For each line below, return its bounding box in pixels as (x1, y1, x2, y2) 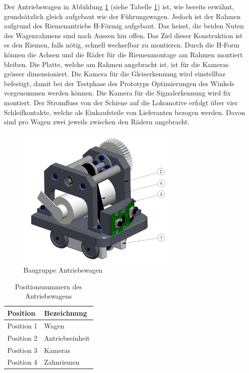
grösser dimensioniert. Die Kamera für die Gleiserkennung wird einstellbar (4, 69, 226, 79)
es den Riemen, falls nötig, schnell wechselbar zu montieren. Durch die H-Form (4, 40, 240, 50)
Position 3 (7, 345, 38, 355)
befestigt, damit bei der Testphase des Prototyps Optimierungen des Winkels (4, 78, 234, 88)
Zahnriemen (44, 357, 80, 367)
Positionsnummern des (15, 281, 83, 291)
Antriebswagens (25, 291, 72, 301)
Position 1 (7, 320, 38, 330)
